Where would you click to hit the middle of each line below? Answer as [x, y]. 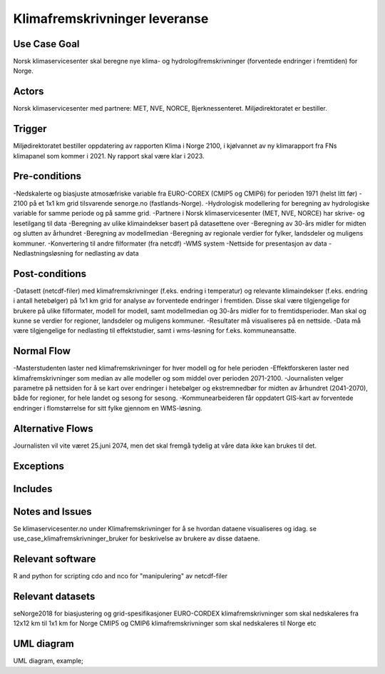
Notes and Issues [52, 512]
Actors [29, 92]
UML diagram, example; [48, 661]
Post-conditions [50, 274]
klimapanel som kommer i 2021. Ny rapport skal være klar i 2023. [109, 156]
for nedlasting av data [107, 253]
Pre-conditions [47, 176]
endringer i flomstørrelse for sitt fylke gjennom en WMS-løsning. [108, 408]
